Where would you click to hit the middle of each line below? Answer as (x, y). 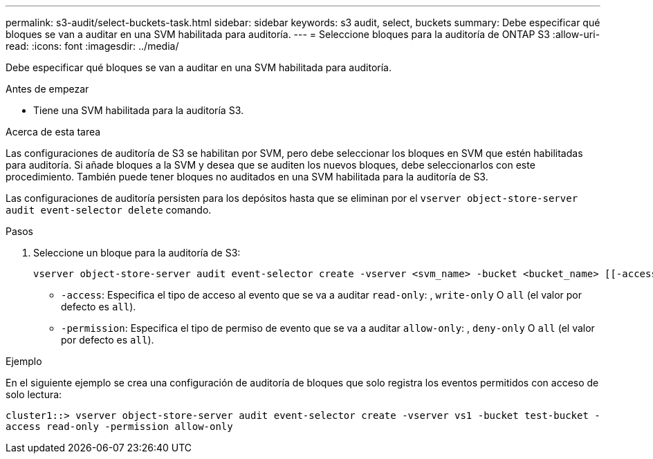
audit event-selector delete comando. (109, 210)
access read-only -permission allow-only (119, 427)
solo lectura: (34, 394)
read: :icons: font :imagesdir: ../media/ (92, 46)
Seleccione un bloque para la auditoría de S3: (137, 253)
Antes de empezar (47, 89)
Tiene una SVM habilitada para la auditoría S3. (139, 110)
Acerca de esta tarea (53, 132)
